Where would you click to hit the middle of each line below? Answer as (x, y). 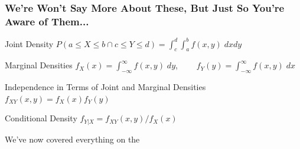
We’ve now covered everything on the (72, 139)
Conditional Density (41, 118)
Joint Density (29, 43)
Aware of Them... (47, 21)
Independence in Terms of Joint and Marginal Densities (105, 87)
